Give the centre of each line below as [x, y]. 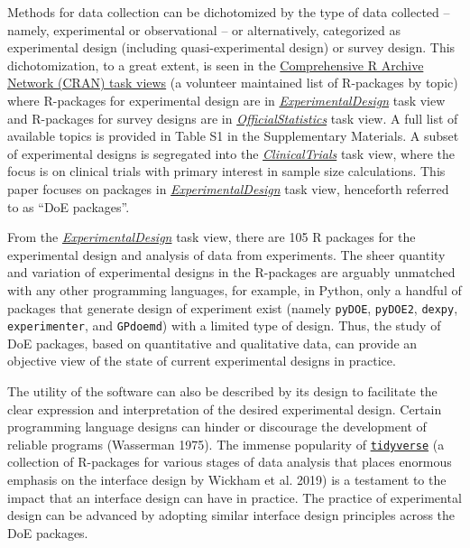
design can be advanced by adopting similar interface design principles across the [231, 515]
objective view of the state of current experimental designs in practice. [202, 361]
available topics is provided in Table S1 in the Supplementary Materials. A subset [233, 136]
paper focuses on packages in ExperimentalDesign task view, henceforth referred [228, 188]
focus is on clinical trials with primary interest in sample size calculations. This [226, 171]
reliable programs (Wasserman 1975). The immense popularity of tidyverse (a [226, 444]
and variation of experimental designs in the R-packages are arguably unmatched [231, 272]
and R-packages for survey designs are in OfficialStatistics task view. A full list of [233, 118]
